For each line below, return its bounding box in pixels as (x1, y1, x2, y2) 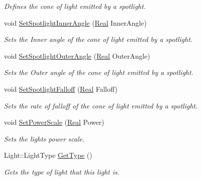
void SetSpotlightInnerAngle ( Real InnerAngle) (4, 17, 147, 28)
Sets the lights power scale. (4, 133, 84, 144)
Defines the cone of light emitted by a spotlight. (4, 1, 146, 11)
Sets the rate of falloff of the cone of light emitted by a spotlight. (4, 100, 198, 110)
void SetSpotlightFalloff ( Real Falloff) (4, 83, 118, 94)
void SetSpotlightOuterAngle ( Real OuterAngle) (4, 50, 150, 61)
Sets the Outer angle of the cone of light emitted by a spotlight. (4, 67, 194, 77)
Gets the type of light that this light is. (4, 166, 120, 177)
